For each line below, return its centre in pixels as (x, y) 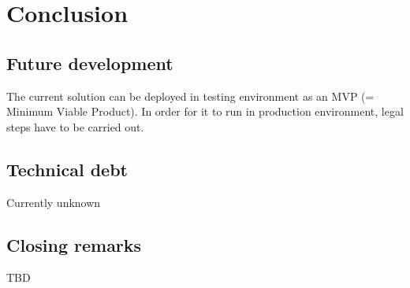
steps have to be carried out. (75, 126)
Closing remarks (74, 244)
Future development (90, 63)
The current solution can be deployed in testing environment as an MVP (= (190, 96)
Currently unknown (54, 202)
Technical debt (67, 169)
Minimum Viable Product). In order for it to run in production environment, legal (205, 111)
